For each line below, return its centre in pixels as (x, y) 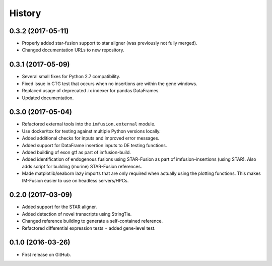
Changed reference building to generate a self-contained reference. (92, 221)
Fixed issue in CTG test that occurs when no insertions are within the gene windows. (110, 84)
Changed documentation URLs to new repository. (73, 50)
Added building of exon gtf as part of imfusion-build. (76, 152)
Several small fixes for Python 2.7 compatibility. (71, 77)
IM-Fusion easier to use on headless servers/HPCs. (75, 180)
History (25, 13)
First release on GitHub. (47, 254)
